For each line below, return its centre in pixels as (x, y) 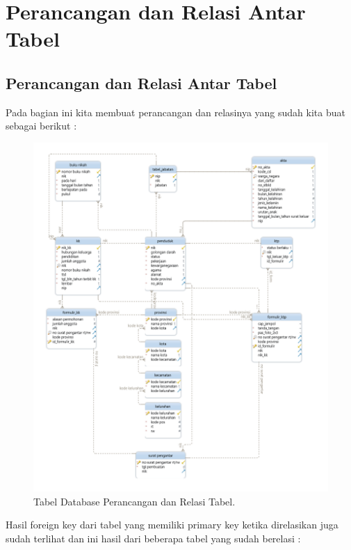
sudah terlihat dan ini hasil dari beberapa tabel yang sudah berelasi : (153, 539)
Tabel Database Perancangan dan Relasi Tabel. (134, 501)
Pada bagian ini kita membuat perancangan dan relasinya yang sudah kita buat (175, 112)
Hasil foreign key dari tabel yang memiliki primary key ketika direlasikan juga (172, 525)
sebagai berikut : (41, 126)
